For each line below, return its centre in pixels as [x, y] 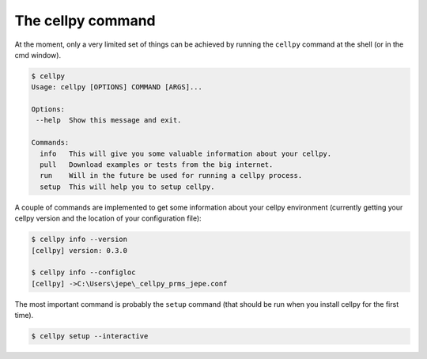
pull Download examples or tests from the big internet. [157, 165]
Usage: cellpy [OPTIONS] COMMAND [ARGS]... [117, 87]
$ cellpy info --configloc [83, 272]
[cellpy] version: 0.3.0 [79, 250]
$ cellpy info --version [79, 240]
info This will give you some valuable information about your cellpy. [186, 153]
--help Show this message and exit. [109, 120]
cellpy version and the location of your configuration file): [108, 218]
